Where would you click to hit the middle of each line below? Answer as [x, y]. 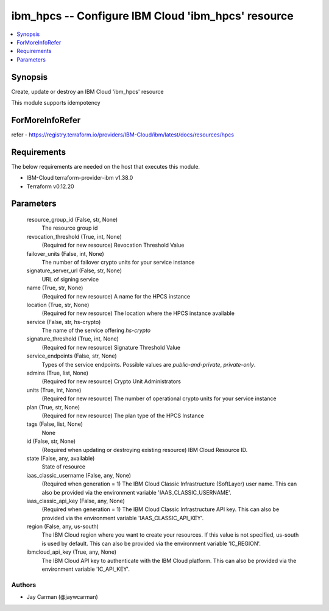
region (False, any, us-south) [62, 526]
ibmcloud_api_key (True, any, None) [72, 552]
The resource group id [70, 228]
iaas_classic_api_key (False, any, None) [76, 501]
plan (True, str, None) [53, 407]
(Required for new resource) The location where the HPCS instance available [138, 313]
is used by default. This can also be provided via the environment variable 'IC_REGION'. [151, 543]
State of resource [64, 467]
